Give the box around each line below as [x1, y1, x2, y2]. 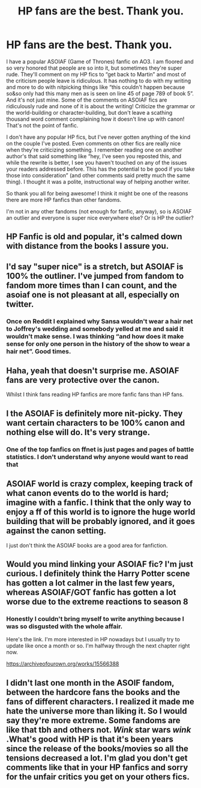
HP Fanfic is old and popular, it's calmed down [6, 231, 182, 242]
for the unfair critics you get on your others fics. [6, 771, 190, 782]
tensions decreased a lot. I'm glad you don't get [6, 753, 188, 763]
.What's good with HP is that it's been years [6, 734, 174, 744]
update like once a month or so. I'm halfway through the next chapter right [6, 642, 190, 650]
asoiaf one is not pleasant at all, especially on [6, 290, 180, 300]
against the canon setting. [6, 526, 107, 536]
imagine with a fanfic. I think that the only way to [6, 498, 191, 508]
